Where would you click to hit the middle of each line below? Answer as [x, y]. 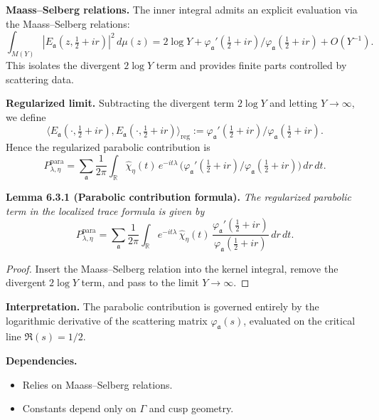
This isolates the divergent [63, 65]
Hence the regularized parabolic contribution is [108, 147]
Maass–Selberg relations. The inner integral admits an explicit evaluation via [182, 9]
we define [26, 116]
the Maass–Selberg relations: [68, 23]
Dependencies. [42, 361]
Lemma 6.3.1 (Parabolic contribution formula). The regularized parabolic [178, 197]
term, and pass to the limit [140, 282]
